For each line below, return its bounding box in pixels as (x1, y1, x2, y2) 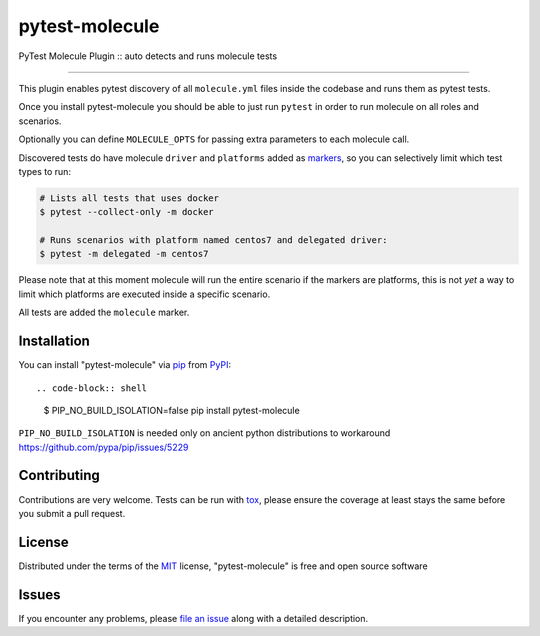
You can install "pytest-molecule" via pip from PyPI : (18, 359, 232, 371)
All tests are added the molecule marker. (18, 306, 190, 319)
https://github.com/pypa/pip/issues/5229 (18, 441, 189, 453)
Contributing (18, 467, 100, 484)
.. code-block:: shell (36, 382, 148, 394)
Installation (18, 333, 90, 350)
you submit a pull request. (18, 507, 126, 519)
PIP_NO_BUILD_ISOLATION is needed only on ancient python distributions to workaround (18, 427, 391, 439)
